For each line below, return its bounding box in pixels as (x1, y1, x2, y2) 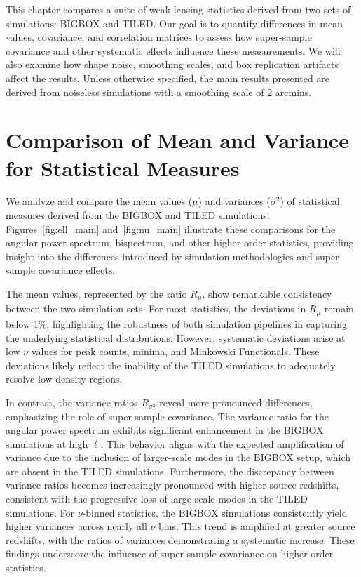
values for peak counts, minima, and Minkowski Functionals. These (31, 344, 320, 359)
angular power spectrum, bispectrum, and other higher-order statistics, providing (6, 235, 354, 250)
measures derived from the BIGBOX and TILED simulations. (6, 208, 270, 223)
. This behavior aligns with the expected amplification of (100, 436, 344, 451)
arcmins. (275, 84, 312, 99)
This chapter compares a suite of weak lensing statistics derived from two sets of (6, 2, 351, 16)
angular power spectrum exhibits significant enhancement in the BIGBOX (6, 423, 324, 437)
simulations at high (6, 436, 88, 451)
